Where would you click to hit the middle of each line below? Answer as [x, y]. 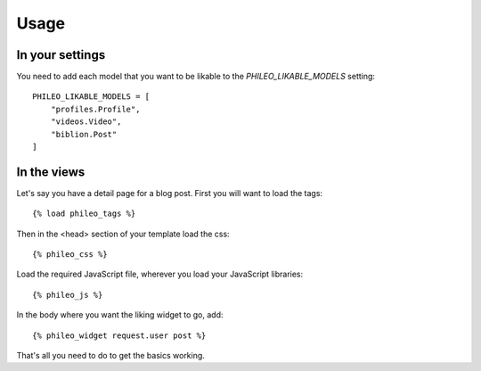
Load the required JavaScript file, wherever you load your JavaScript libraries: [160, 274]
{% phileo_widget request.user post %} [119, 335]
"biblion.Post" [84, 134]
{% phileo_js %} [68, 295]
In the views [51, 172]
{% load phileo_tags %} [84, 214]
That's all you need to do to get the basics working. [110, 356]
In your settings [61, 55]
